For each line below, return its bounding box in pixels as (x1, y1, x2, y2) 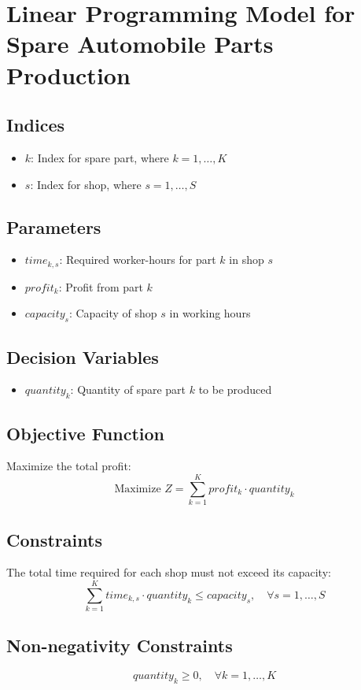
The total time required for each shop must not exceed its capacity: (6, 564, 331, 581)
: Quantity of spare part (70, 381, 186, 398)
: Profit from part (58, 278, 143, 295)
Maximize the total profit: (6, 458, 131, 474)
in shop (229, 251, 264, 268)
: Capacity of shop (68, 305, 157, 321)
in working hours (169, 305, 251, 321)
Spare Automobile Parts (6, 28, 274, 60)
